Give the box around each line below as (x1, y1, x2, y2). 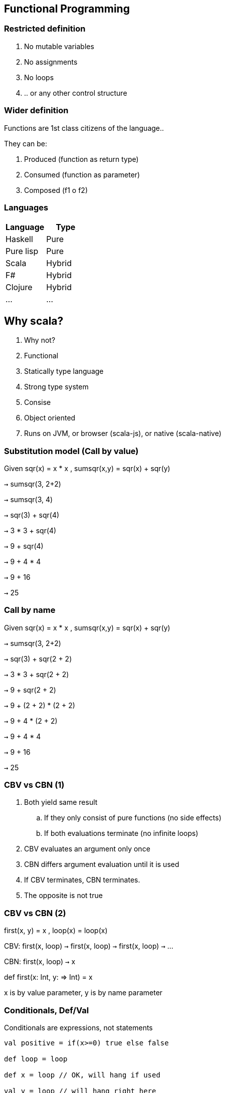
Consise (24, 398, 51, 407)
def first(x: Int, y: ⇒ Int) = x (4, 973, 93, 982)
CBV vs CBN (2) (4, 908, 66, 918)
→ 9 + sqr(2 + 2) (4, 685, 56, 694)
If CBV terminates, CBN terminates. (24, 876, 140, 885)
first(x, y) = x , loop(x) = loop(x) (4, 926, 108, 935)
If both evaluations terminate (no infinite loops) (44, 829, 198, 838)
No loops (24, 73, 54, 82)
